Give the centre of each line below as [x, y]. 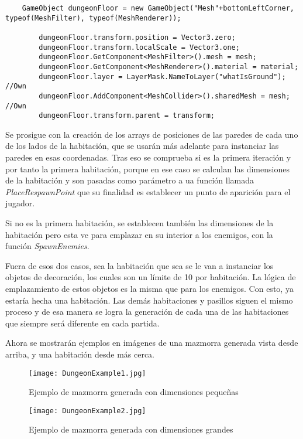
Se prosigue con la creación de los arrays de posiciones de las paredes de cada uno [152, 134]
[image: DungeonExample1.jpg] [87, 373]
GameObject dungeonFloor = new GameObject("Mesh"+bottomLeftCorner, [158, 8]
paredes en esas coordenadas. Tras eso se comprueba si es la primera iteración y [148, 157]
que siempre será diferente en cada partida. [82, 323]
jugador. [20, 203]
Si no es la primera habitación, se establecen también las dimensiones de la [140, 223]
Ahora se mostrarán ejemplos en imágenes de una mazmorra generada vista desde [152, 343]
